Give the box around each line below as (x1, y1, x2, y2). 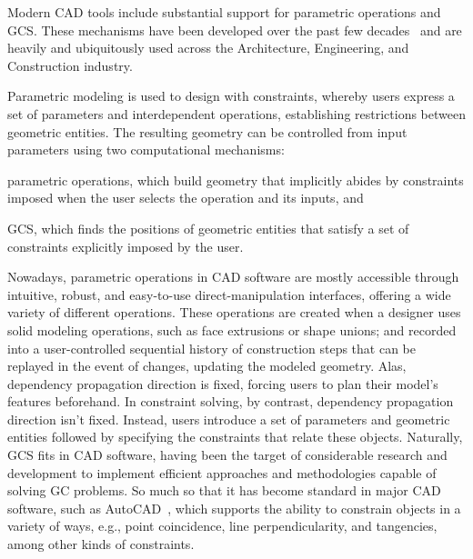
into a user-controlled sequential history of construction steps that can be (7, 338, 417, 357)
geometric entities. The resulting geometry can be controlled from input (7, 122, 408, 141)
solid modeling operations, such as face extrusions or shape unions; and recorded (7, 320, 457, 339)
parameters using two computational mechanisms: (7, 140, 285, 159)
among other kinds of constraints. (7, 534, 195, 554)
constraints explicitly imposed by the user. (7, 236, 244, 255)
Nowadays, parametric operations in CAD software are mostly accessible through (7, 267, 459, 286)
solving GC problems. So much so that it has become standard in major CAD (7, 481, 441, 500)
